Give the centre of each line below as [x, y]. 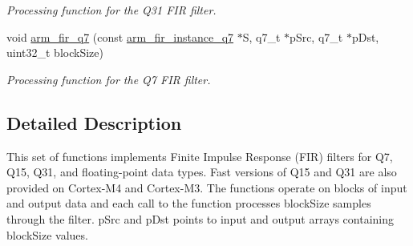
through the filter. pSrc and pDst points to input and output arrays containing [200, 218]
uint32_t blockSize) [55, 52]
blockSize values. [47, 234]
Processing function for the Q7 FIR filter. [109, 79]
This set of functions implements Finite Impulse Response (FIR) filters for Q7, [200, 156]
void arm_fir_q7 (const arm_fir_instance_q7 [120, 36]
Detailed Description [94, 122]
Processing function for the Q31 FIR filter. [111, 10]
